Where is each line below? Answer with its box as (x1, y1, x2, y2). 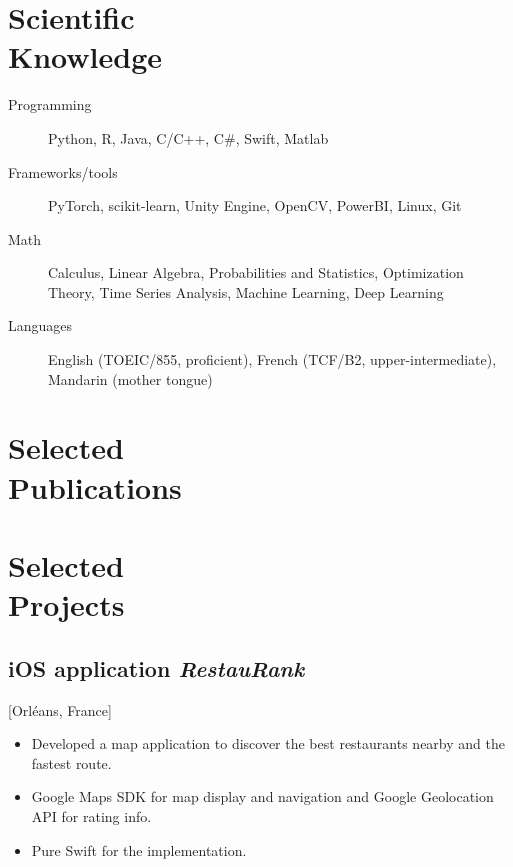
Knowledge (8, 36, 163, 77)
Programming (8, 94, 92, 115)
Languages (8, 315, 73, 336)
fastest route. (31, 752, 112, 773)
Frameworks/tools (8, 161, 118, 182)
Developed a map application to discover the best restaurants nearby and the (31, 733, 505, 754)
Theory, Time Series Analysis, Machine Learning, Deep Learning (48, 281, 444, 302)
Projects (8, 584, 125, 625)
